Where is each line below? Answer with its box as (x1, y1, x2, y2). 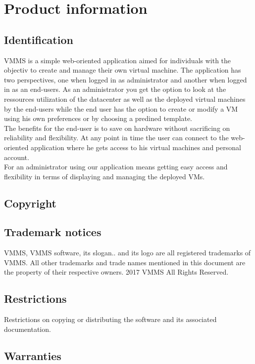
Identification (4, 32, 73, 47)
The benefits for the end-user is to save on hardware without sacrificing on (4, 122, 230, 133)
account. (4, 152, 29, 162)
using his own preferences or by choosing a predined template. (4, 113, 193, 123)
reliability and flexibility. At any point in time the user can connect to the (4, 132, 229, 143)
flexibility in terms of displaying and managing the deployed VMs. (4, 171, 205, 181)
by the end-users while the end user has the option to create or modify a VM (4, 103, 238, 114)
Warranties (4, 348, 61, 363)
